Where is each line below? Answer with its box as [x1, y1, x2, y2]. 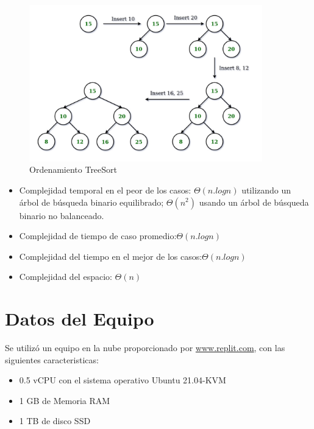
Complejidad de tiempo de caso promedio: [19, 229, 177, 242]
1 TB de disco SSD [19, 414, 91, 427]
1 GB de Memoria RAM [19, 394, 110, 406]
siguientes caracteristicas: [5, 353, 99, 366]
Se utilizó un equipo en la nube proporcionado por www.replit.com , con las [5, 341, 285, 354]
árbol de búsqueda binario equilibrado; [19, 195, 164, 208]
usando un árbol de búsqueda [199, 195, 309, 208]
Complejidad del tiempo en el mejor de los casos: [19, 249, 202, 262]
